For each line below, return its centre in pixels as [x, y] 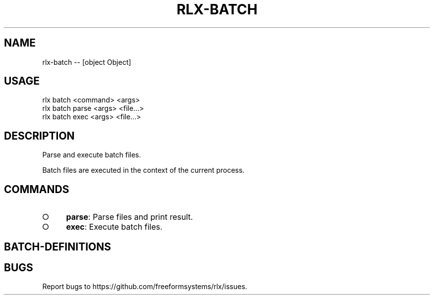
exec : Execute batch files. [114, 227]
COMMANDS [37, 189]
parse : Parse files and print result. [130, 217]
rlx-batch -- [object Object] [87, 62]
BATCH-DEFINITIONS [57, 247]
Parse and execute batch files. [92, 155]
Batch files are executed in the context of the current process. [143, 170]
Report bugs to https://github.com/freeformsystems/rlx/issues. [145, 287]
